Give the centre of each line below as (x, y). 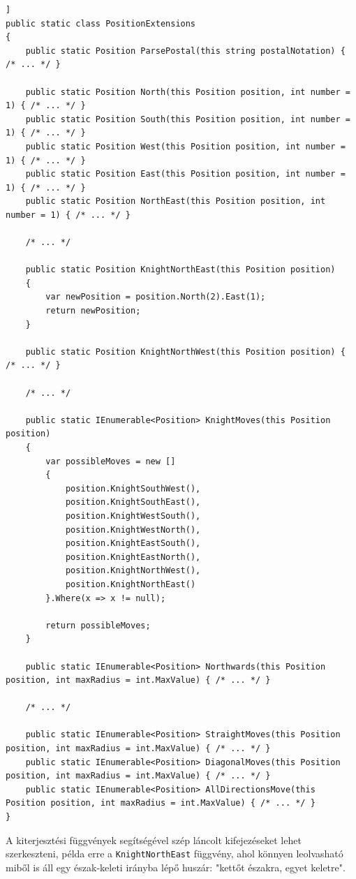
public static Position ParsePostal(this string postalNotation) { (185, 51)
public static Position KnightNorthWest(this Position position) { (185, 352)
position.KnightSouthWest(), (133, 488)
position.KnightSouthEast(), (133, 502)
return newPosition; (93, 311)
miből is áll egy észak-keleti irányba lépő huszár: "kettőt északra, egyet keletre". (176, 867)
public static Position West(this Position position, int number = (185, 146)
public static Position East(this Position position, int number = (185, 174)
